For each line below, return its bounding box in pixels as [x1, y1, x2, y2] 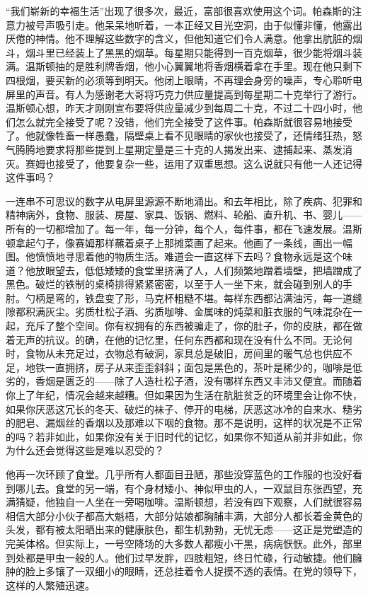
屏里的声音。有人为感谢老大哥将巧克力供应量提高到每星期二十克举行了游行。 [6, 86, 362, 101]
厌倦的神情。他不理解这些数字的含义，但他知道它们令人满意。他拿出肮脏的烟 [6, 31, 362, 46]
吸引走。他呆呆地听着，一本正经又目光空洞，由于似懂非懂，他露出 [54, 17, 362, 32]
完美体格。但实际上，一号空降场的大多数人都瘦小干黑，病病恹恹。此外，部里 [6, 535, 362, 550]
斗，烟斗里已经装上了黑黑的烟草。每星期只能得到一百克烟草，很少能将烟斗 [6, 45, 352, 59]
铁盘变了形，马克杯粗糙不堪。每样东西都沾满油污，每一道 [84, 290, 352, 305]
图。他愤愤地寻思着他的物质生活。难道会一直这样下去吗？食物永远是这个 [6, 249, 343, 264]
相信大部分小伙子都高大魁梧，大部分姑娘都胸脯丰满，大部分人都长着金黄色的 [6, 508, 362, 523]
